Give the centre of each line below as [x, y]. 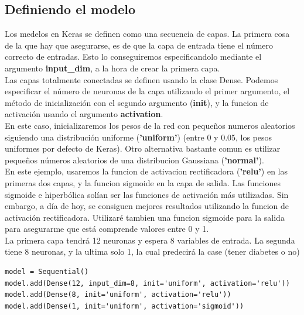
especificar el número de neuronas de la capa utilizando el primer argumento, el [147, 91]
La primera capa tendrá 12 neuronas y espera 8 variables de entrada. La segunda [150, 240]
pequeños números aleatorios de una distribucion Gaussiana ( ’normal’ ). [134, 160]
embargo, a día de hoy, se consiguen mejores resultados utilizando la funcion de [147, 206]
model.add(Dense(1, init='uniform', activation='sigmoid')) [124, 306]
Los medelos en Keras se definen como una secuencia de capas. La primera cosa [147, 34]
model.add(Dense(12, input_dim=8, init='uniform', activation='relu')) [147, 283]
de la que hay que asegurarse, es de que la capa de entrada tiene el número [139, 45]
